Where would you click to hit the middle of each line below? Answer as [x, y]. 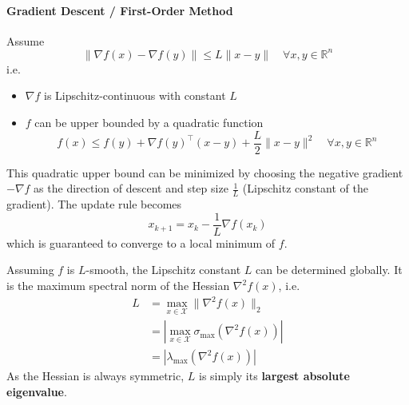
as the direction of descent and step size [131, 188]
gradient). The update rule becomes [94, 204]
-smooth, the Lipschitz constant [163, 270]
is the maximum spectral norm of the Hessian [118, 285]
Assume [26, 40]
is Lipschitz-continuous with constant [135, 95]
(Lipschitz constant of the [305, 188]
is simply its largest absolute [274, 376]
